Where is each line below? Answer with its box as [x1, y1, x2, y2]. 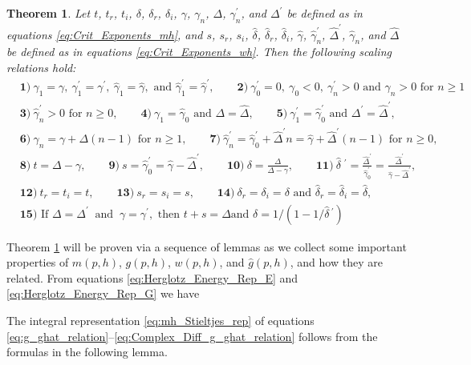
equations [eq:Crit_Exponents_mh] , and [6, 26, 203, 42]
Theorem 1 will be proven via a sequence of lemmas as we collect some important [6, 238, 407, 255]
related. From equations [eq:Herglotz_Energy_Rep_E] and [6, 269, 298, 286]
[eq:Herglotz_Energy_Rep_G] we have [6, 285, 200, 302]
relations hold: [6, 58, 76, 75]
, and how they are [290, 254, 383, 271]
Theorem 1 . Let [6, 5, 91, 21]
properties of [6, 254, 69, 271]
